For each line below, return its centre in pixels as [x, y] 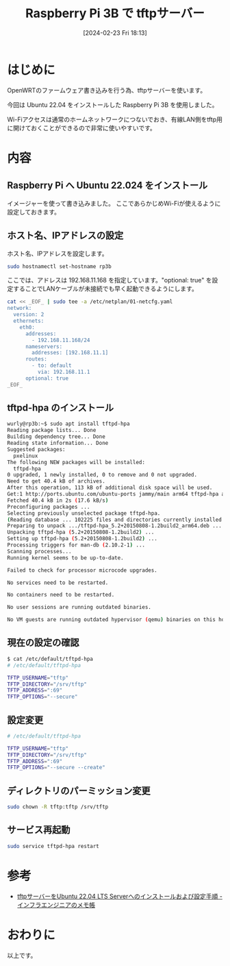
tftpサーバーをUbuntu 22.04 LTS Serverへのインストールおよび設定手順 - [119, 896]
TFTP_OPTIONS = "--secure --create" [56, 768]
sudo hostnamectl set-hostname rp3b [59, 266]
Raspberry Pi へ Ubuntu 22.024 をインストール [107, 185]
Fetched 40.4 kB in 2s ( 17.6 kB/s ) [58, 500]
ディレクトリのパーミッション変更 [79, 791]
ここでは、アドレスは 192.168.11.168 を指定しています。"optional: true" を [110, 280]
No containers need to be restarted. [61, 595]
